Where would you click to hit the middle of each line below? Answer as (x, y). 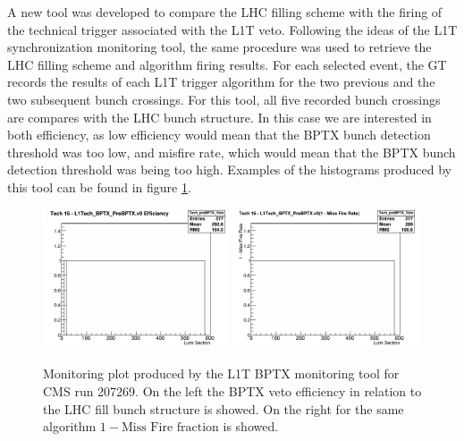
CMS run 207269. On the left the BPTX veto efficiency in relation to (232, 390)
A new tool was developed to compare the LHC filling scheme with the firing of (225, 12)
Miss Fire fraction (170, 428)
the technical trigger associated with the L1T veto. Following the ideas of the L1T (232, 29)
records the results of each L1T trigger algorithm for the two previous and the (221, 82)
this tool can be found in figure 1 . (99, 187)
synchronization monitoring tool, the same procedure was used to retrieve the (219, 47)
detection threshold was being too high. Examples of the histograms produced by (229, 170)
